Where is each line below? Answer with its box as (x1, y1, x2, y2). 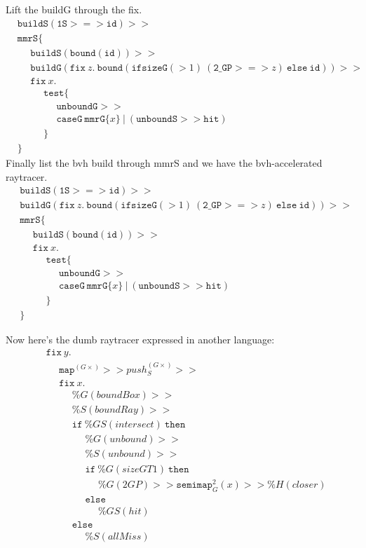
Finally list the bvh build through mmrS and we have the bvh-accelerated (6, 155, 323, 170)
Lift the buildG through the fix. (6, 2, 142, 16)
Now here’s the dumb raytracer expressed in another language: (6, 332, 275, 347)
